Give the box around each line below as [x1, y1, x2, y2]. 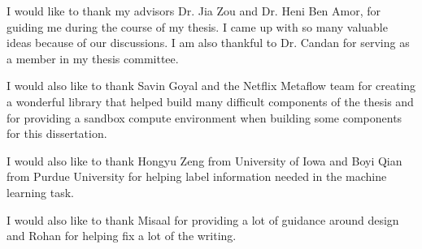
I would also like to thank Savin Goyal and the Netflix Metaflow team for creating [7, 77, 416, 94]
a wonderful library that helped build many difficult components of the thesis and [7, 92, 414, 109]
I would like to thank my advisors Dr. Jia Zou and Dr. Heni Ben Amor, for [7, 2, 381, 19]
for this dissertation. [7, 125, 107, 142]
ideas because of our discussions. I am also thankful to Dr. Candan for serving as [7, 34, 410, 51]
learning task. [7, 183, 74, 200]
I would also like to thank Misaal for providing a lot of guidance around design [7, 211, 399, 228]
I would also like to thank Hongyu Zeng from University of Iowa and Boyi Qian [7, 152, 402, 169]
